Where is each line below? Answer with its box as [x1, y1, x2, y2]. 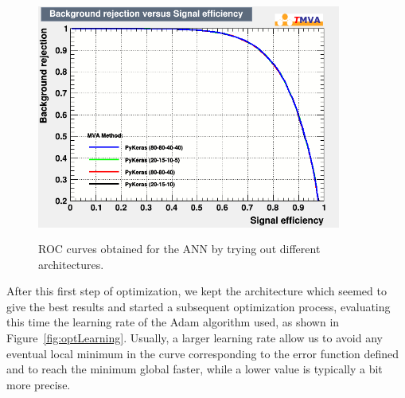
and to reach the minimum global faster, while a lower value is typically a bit [6, 361, 383, 377]
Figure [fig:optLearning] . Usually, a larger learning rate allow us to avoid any [6, 329, 383, 345]
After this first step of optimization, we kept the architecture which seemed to [6, 283, 387, 299]
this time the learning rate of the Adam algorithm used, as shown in [6, 314, 340, 330]
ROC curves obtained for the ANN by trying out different [38, 240, 321, 256]
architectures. [38, 256, 104, 272]
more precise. [6, 376, 71, 392]
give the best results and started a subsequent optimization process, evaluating [6, 298, 391, 314]
